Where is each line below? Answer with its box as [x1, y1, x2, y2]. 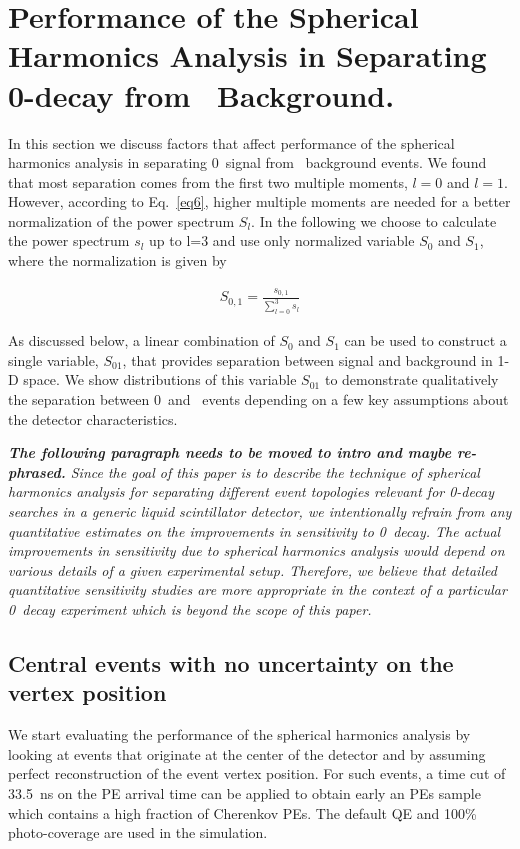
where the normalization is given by [8, 250, 227, 271]
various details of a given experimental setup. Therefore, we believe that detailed [8, 559, 497, 580]
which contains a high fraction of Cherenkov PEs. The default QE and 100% [8, 802, 477, 823]
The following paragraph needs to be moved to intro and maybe [8, 442, 452, 463]
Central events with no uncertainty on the [8, 647, 454, 678]
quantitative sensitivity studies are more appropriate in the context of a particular [8, 579, 507, 600]
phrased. [8, 461, 66, 482]
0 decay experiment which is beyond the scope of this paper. [8, 598, 372, 619]
